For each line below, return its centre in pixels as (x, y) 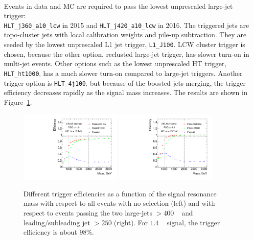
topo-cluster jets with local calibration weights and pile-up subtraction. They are (125, 35)
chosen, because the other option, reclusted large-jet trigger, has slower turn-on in (127, 54)
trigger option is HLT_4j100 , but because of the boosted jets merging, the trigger (125, 83)
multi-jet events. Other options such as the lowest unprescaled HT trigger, (115, 63)
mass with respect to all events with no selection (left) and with (119, 203)
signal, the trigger (193, 222)
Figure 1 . (18, 102)
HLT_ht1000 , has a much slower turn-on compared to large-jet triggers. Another (123, 73)
